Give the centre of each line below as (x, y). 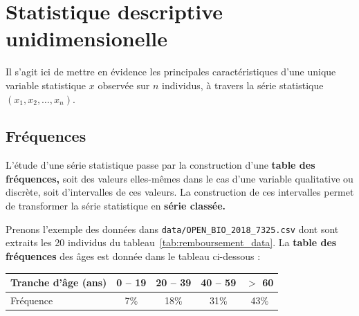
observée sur (124, 85)
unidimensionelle (87, 38)
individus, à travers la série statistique (243, 85)
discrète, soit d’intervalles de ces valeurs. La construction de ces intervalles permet (180, 192)
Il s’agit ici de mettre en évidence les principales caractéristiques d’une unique (171, 72)
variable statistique (46, 85)
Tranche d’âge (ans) (59, 282)
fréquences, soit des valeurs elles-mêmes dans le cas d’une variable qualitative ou (179, 178)
